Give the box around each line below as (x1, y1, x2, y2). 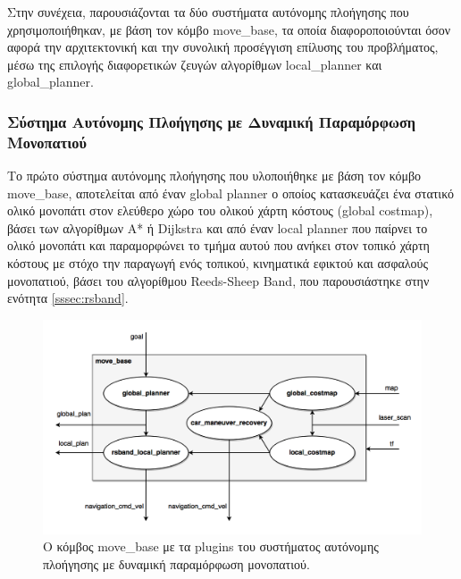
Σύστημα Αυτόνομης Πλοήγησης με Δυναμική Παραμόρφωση (7, 110, 416, 132)
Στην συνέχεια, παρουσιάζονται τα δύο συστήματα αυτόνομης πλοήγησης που (7, 3, 409, 21)
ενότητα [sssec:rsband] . (7, 289, 129, 307)
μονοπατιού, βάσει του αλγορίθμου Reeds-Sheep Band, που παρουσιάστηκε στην (7, 271, 430, 289)
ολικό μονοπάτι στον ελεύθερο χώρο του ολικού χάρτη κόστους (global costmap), (7, 201, 433, 220)
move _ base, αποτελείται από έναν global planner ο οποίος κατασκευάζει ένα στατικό (7, 183, 454, 202)
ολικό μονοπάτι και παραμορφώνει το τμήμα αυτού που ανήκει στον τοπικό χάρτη (7, 236, 430, 255)
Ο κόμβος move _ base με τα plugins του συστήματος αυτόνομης (43, 537, 379, 556)
